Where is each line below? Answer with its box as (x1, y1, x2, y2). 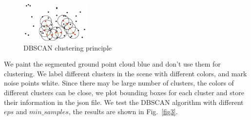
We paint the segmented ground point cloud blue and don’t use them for (4, 59, 221, 69)
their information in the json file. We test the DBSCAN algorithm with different (4, 97, 244, 107)
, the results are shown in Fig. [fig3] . (68, 106, 178, 117)
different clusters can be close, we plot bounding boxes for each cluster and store (4, 87, 244, 97)
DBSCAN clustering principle (23, 42, 112, 52)
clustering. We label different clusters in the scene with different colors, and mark (4, 68, 247, 78)
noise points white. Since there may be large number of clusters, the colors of (4, 78, 234, 88)
